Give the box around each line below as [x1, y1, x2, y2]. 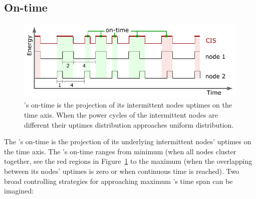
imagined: [4, 185, 34, 196]
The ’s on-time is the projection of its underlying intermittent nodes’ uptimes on [4, 136, 251, 147]
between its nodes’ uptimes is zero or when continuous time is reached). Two [4, 165, 239, 176]
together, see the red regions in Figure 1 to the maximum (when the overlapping [4, 156, 252, 166]
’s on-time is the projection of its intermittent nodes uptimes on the [24, 99, 232, 110]
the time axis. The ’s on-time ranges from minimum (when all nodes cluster [4, 146, 236, 156]
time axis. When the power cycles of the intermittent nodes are [24, 110, 218, 120]
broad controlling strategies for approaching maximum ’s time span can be [4, 175, 233, 186]
